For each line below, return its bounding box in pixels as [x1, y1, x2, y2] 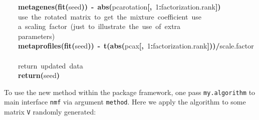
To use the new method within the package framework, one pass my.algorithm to [4, 86, 255, 97]
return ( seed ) [18, 70, 60, 80]
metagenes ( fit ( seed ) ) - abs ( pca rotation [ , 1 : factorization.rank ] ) [18, 1, 221, 11]
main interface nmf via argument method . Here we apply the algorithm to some [4, 96, 246, 107]
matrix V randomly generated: [4, 106, 96, 117]
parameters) [18, 30, 55, 41]
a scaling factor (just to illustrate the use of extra [18, 21, 181, 31]
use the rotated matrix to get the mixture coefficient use [18, 11, 201, 21]
